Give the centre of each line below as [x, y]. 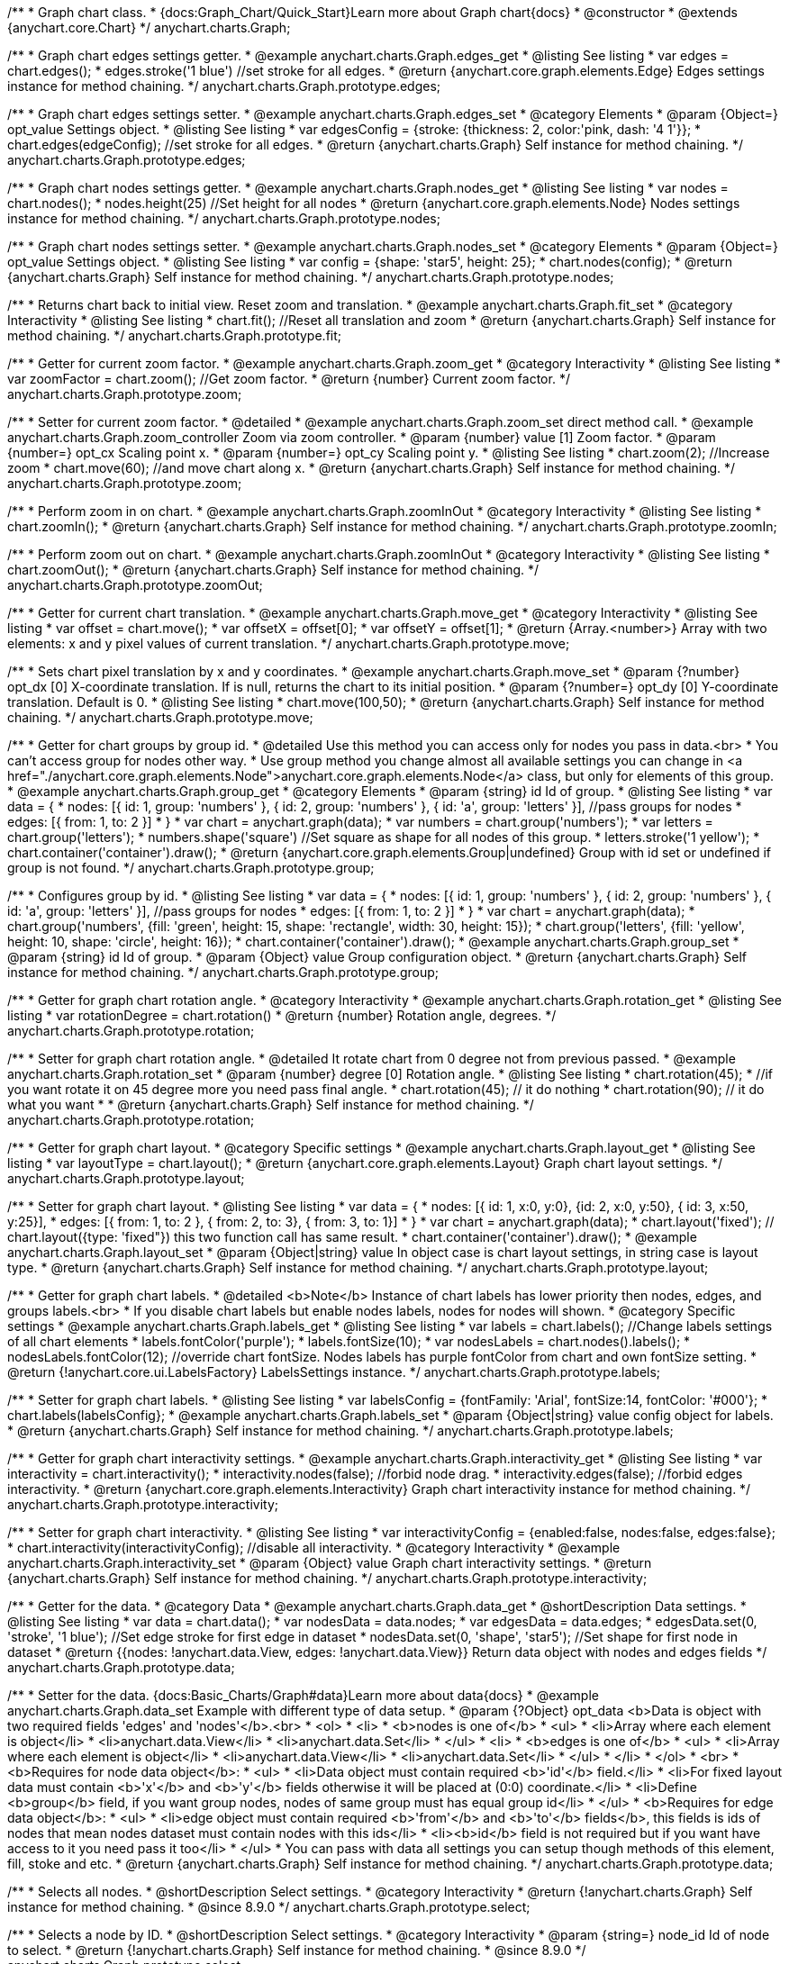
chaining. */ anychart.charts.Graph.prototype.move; [160, 717]
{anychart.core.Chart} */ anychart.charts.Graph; [149, 27]
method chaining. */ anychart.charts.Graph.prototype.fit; [175, 335]
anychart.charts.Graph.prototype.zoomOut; [135, 585]
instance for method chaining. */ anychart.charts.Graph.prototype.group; [223, 972]
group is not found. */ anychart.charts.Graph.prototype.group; [191, 868]
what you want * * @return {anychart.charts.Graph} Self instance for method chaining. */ [271, 1104]
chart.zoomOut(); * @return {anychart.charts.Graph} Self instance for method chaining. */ [273, 570]
